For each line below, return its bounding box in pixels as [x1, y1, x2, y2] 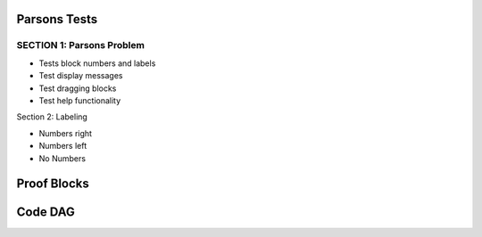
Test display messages [38, 70, 123, 81]
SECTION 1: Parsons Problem [16, 39, 145, 52]
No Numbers [38, 152, 87, 164]
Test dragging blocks [38, 83, 117, 94]
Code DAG [16, 205, 75, 220]
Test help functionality [38, 94, 121, 106]
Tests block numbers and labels [38, 58, 156, 69]
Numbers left [38, 141, 87, 151]
